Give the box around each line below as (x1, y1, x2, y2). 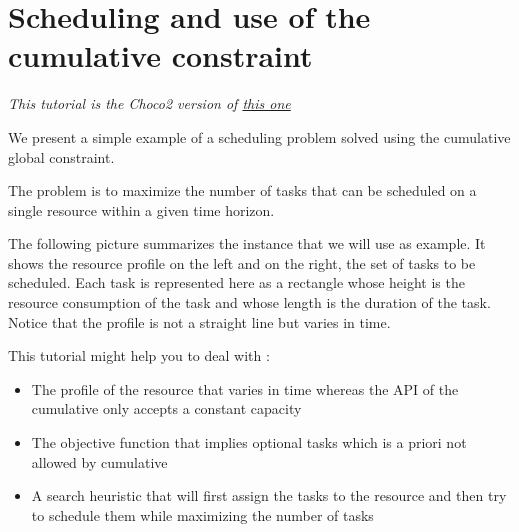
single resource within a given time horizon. (8, 199, 275, 220)
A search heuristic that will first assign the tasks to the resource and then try (31, 485, 507, 506)
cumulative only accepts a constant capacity (31, 398, 302, 419)
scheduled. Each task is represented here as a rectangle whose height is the (8, 272, 465, 293)
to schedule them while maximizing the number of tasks (31, 504, 374, 525)
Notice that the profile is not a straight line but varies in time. (8, 311, 391, 332)
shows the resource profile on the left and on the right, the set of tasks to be (8, 252, 476, 273)
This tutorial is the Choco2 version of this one (8, 93, 291, 114)
